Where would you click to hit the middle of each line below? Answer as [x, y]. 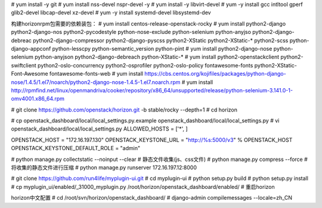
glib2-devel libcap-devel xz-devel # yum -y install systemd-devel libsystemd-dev [111, 13]
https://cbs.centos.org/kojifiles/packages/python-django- [215, 74]
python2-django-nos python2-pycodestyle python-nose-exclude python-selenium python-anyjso [131, 32]
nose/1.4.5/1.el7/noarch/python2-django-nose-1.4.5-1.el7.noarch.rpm [96, 82]
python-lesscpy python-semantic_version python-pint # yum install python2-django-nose [162, 48]
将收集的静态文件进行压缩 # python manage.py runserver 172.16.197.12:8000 [104, 167]
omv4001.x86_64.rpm [38, 99]
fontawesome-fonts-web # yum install [96, 74]
